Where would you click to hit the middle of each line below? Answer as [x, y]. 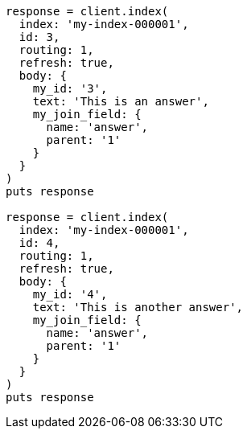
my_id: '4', [70, 294]
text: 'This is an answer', [121, 101]
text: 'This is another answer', [138, 307]
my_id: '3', [70, 88]
